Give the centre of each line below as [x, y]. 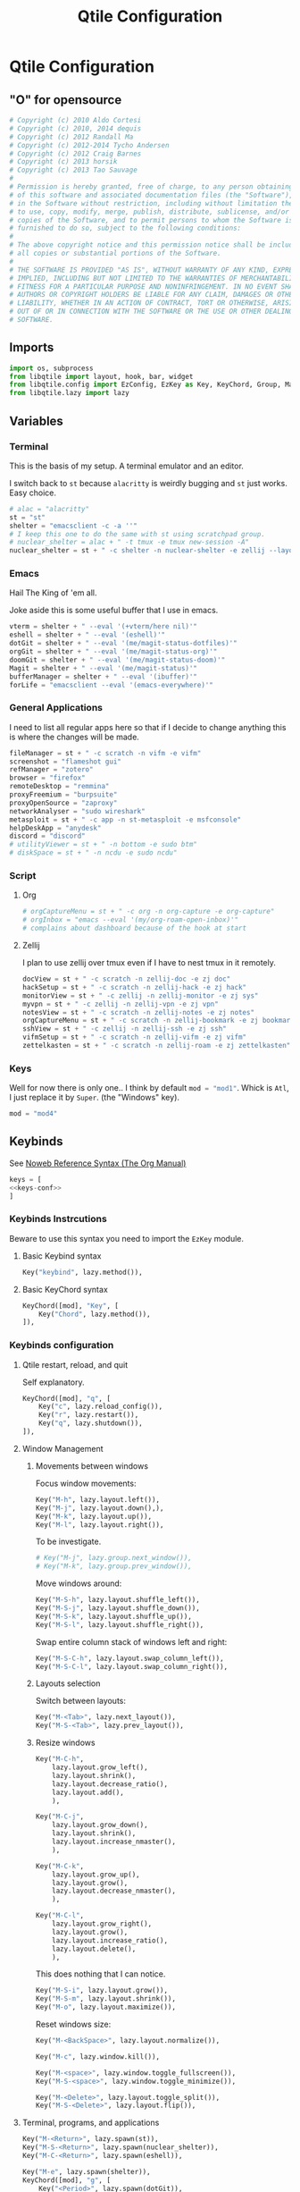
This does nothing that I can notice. [100, 1974]
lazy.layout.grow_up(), [96, 1875]
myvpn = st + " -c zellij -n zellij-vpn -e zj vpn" [120, 1004]
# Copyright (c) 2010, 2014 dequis [75, 128]
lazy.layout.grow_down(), [100, 1825]
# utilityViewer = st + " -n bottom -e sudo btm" [104, 845]
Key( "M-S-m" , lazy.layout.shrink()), [106, 1999]
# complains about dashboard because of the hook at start [134, 928]
